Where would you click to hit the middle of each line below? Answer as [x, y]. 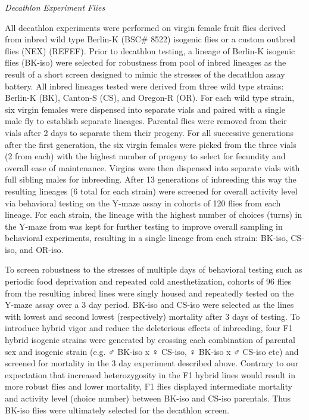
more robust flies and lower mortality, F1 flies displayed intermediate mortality [149, 386]
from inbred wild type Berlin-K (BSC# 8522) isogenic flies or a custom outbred [150, 39]
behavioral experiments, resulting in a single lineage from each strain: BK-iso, [146, 238]
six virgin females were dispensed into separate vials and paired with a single [145, 109]
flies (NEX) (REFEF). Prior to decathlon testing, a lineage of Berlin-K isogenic [150, 50]
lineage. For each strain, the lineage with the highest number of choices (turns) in [154, 214]
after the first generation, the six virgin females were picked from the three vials [151, 144]
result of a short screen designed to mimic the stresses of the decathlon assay [145, 74]
